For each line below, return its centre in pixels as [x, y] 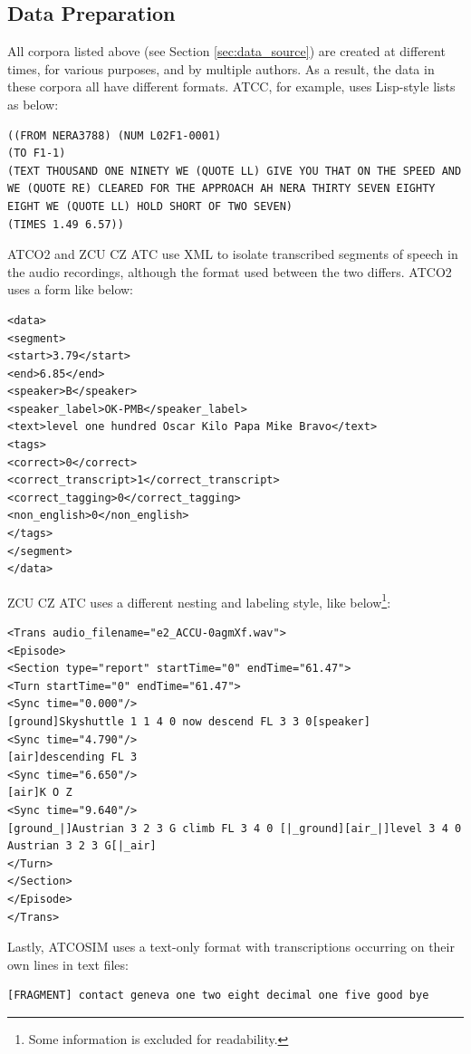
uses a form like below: [71, 289]
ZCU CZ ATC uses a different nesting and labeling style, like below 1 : [199, 600]
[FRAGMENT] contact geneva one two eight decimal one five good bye [218, 996]
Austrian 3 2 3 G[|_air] [82, 846]
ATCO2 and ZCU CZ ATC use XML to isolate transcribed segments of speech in [233, 254]
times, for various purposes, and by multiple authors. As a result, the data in [221, 68]
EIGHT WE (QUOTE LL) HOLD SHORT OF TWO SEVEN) [150, 206]
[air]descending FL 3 [72, 757]
